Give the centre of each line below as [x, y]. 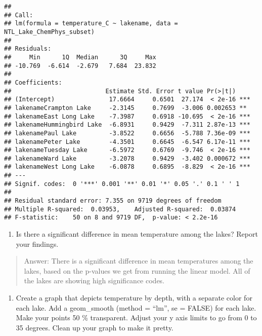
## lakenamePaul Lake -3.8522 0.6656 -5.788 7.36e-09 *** [127, 133]
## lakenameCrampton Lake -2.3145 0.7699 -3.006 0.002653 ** [125, 108]
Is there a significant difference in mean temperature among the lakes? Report [137, 234]
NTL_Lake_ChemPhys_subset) [49, 32]
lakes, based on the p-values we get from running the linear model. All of [137, 270]
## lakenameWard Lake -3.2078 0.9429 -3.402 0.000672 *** [127, 158]
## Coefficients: [33, 82]
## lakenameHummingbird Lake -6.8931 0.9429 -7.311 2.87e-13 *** [127, 125]
